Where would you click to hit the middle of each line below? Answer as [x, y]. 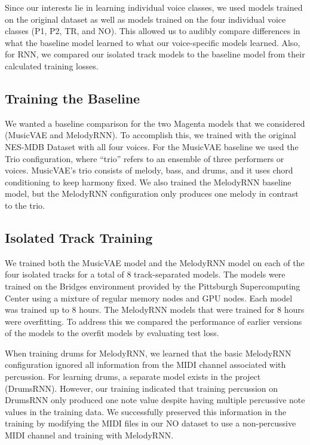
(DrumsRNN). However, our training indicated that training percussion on [142, 388]
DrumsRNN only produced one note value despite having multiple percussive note [155, 400]
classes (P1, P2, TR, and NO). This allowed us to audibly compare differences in [153, 31]
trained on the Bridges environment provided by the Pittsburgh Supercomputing [153, 286]
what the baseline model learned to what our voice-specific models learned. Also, [153, 42]
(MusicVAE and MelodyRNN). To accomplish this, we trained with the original [151, 135]
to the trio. [25, 205]
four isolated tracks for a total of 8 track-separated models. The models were [145, 274]
